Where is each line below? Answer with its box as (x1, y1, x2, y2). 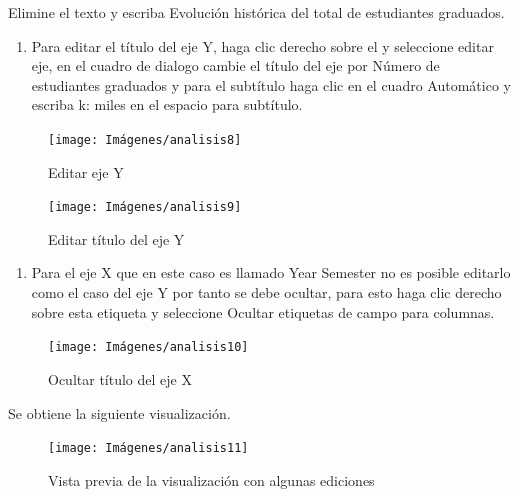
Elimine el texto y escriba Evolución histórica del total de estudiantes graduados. (8, 2, 505, 22)
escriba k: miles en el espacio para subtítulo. (31, 94, 303, 115)
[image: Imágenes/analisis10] (48, 340, 249, 355)
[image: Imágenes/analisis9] (48, 200, 242, 215)
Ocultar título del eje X (48, 368, 192, 389)
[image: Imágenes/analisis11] (48, 441, 249, 456)
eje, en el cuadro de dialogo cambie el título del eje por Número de (31, 55, 440, 76)
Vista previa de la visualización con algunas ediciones (48, 469, 375, 490)
